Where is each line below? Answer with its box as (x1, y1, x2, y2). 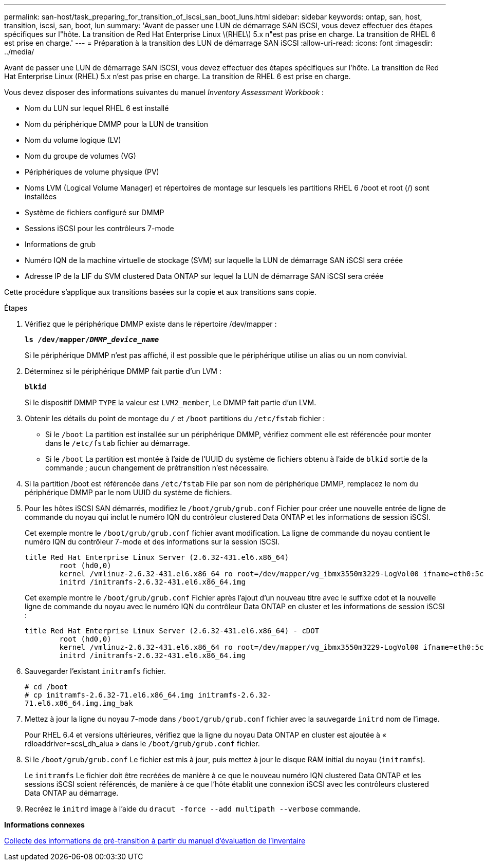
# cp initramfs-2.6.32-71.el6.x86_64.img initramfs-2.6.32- (25, 691, 272, 699)
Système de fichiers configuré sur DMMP (25, 208, 164, 217)
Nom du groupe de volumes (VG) (25, 152, 136, 160)
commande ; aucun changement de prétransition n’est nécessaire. (45, 463, 269, 472)
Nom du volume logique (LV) (25, 136, 121, 144)
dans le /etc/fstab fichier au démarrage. (45, 439, 190, 447)
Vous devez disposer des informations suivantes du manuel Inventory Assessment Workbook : (4, 88, 324, 97)
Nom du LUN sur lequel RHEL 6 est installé (25, 104, 169, 112)
